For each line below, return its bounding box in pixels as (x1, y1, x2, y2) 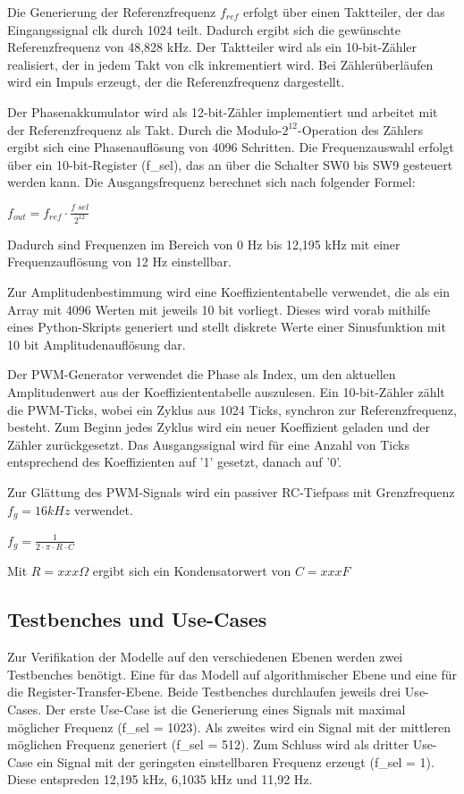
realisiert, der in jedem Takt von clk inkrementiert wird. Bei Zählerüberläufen (7, 55, 434, 73)
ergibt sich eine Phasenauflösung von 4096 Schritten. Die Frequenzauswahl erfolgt (7, 138, 454, 156)
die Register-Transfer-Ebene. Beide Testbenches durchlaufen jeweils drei (7, 682, 401, 701)
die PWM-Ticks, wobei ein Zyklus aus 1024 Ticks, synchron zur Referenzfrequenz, (7, 400, 457, 418)
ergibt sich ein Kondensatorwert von (92, 562, 291, 580)
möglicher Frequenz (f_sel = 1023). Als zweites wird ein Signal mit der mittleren (7, 717, 451, 736)
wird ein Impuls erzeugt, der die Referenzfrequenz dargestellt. (7, 72, 345, 91)
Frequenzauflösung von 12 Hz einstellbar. (7, 252, 232, 271)
